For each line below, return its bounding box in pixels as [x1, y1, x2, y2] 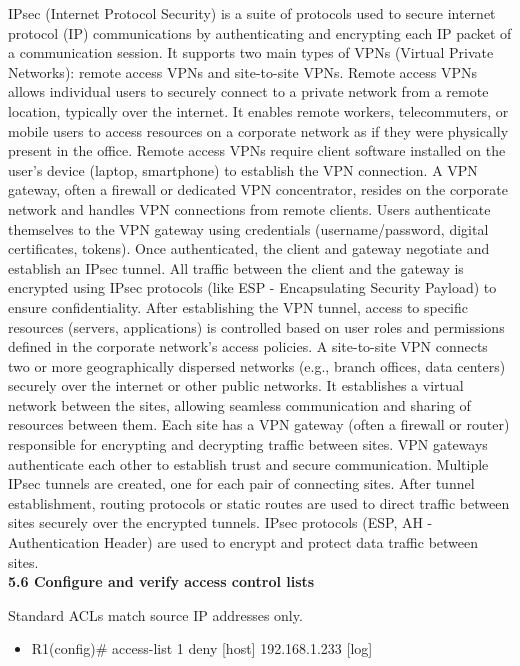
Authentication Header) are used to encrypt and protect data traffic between [8, 532, 479, 553]
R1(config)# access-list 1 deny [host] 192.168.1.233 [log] [31, 638, 373, 659]
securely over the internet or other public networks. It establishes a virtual [8, 375, 464, 396]
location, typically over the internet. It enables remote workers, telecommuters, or [8, 100, 509, 121]
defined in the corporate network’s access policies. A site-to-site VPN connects [8, 336, 488, 357]
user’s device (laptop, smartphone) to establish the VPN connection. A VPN [8, 159, 478, 180]
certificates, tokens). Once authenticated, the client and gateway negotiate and [8, 238, 490, 259]
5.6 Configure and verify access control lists [8, 571, 315, 592]
